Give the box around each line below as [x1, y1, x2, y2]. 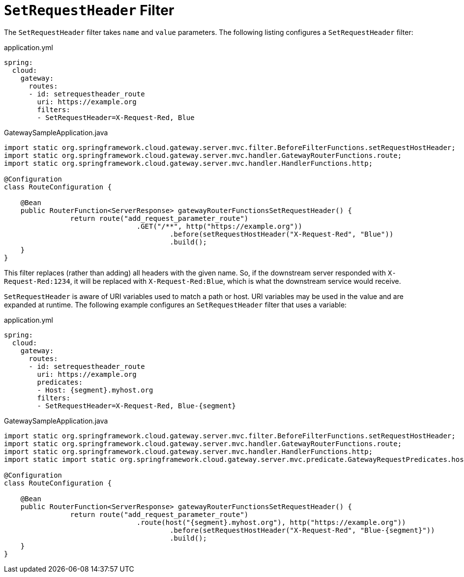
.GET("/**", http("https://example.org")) [136, 222, 302, 230]
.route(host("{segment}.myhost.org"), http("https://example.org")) [136, 518, 406, 526]
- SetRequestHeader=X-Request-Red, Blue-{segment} [37, 401, 236, 410]
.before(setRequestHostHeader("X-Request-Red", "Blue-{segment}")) [170, 526, 435, 534]
